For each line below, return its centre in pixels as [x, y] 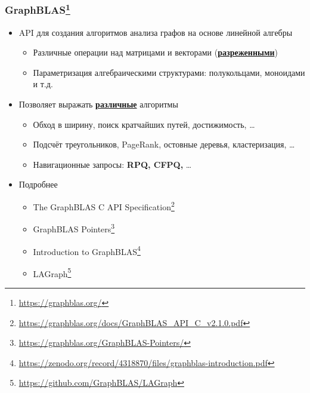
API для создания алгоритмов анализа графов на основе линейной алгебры [156, 32]
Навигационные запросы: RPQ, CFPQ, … [112, 164]
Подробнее [38, 184]
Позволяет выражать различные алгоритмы [98, 104]
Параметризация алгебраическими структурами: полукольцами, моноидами [169, 72]
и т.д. [43, 84]
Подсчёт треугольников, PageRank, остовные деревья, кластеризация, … [164, 144]
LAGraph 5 [52, 272]
